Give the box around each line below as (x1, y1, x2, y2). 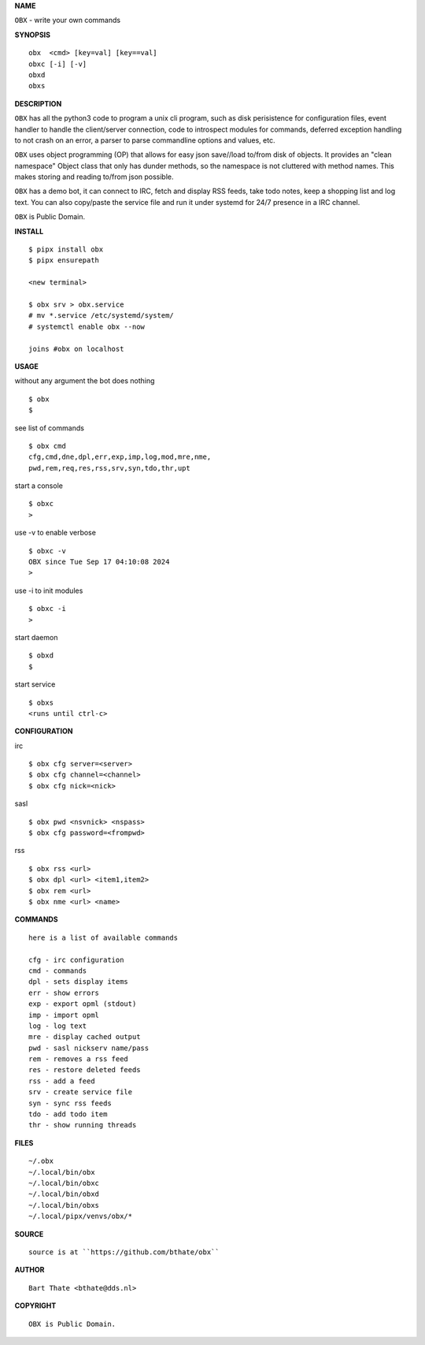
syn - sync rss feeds (28, 1098, 112, 1108)
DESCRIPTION (14, 99, 62, 108)
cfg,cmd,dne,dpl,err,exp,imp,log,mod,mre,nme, (28, 453, 212, 461)
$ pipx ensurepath (28, 256, 100, 265)
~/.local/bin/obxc (28, 1179, 100, 1187)
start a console (14, 481, 63, 490)
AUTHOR (14, 1265, 45, 1275)
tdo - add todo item (28, 1110, 108, 1119)
